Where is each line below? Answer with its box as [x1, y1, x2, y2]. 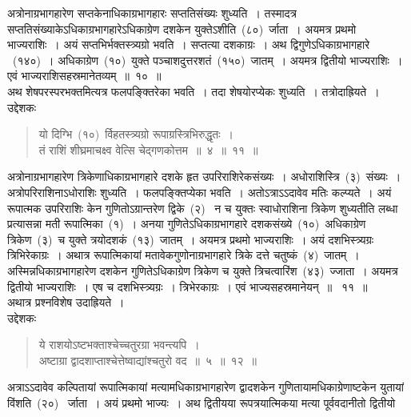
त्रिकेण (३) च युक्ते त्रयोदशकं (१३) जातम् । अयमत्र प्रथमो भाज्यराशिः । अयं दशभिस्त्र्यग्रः [7, 231, 374, 247]
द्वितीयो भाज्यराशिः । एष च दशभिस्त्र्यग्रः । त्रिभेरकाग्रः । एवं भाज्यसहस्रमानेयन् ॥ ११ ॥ [7, 278, 368, 295]
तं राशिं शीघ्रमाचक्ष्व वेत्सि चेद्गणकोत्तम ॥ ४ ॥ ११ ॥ [38, 141, 258, 158]
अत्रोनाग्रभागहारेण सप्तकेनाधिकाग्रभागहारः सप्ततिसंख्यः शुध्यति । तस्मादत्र [7, 5, 297, 21]
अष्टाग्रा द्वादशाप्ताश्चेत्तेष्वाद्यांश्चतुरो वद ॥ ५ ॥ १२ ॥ [38, 351, 257, 368]
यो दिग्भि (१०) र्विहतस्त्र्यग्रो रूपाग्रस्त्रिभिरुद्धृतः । [38, 126, 234, 142]
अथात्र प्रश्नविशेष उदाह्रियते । [7, 294, 125, 311]
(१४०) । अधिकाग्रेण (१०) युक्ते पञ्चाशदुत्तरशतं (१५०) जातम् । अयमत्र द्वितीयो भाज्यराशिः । [12, 51, 403, 68]
